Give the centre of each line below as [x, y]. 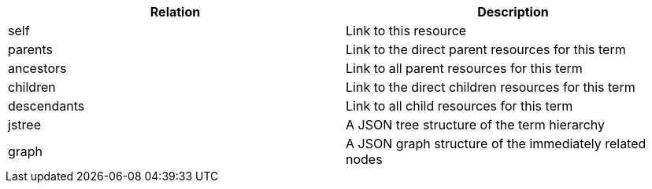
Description [513, 12]
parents [30, 49]
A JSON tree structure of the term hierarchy [475, 125]
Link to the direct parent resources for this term [486, 49]
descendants [46, 106]
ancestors [37, 68]
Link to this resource [406, 31]
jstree [24, 125]
